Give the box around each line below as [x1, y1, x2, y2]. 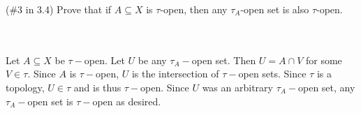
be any [138, 52, 167, 67]
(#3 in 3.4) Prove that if [6, 2, 112, 16]
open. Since [140, 80, 189, 94]
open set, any [298, 80, 355, 94]
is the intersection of [131, 66, 219, 81]
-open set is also [240, 2, 309, 16]
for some [305, 52, 342, 67]
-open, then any [160, 2, 228, 16]
